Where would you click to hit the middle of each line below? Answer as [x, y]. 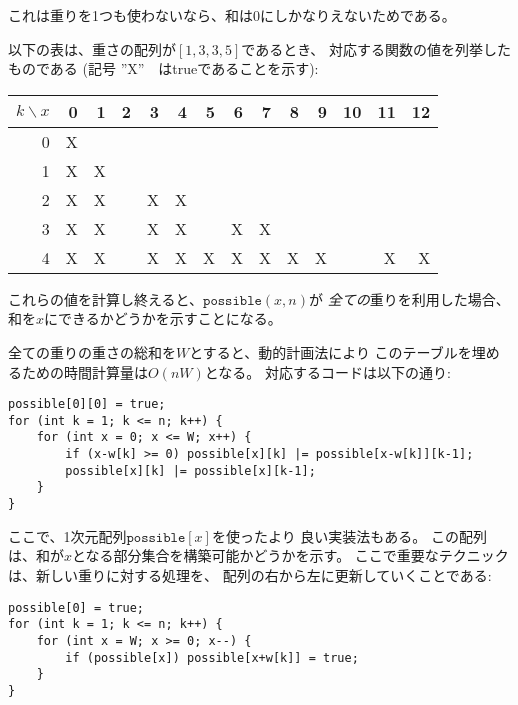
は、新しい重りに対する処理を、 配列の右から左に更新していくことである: [250, 574]
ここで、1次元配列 [67, 535]
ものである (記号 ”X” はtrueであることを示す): [163, 68]
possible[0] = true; [76, 607]
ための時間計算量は [84, 371]
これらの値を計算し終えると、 [106, 298]
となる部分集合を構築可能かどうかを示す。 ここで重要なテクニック [290, 555]
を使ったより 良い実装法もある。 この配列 [349, 535]
